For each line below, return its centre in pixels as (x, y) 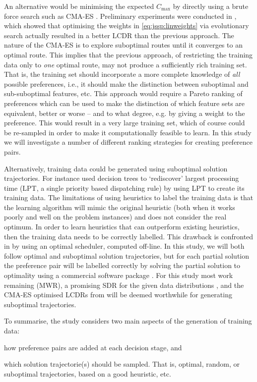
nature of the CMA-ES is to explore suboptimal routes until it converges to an (123, 45)
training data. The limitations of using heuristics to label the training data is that (129, 197)
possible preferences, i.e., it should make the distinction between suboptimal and (126, 83)
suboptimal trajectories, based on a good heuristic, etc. (88, 373)
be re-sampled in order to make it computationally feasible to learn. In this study (128, 132)
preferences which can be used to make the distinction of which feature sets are (125, 103)
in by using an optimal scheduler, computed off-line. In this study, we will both (124, 246)
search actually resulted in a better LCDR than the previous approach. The (119, 35)
